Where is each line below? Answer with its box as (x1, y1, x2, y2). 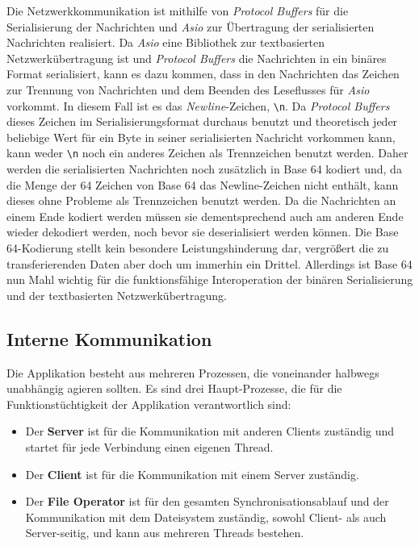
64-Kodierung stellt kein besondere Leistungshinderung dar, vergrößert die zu (6, 240, 389, 256)
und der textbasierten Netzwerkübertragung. (6, 286, 227, 303)
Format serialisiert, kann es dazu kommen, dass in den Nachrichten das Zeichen (6, 65, 400, 82)
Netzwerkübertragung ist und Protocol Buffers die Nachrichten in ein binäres (6, 49, 387, 66)
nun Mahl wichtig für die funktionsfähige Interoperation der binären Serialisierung (6, 271, 413, 288)
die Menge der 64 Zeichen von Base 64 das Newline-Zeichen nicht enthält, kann (6, 176, 399, 193)
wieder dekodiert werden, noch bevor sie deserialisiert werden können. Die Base (6, 223, 399, 240)
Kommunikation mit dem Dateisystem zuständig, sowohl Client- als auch (25, 508, 387, 525)
